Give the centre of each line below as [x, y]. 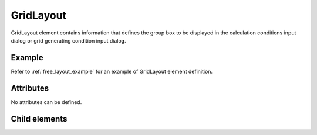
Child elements [39, 119]
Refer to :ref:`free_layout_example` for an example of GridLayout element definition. [112, 71]
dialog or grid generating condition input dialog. [68, 40]
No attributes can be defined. [46, 102]
